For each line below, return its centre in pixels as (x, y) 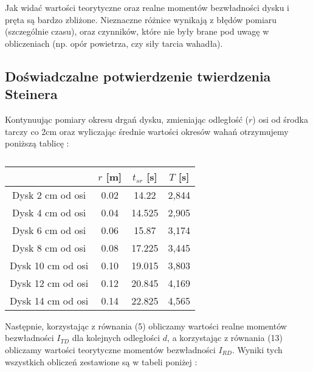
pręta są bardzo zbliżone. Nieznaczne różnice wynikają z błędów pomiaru (141, 19)
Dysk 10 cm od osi (49, 265)
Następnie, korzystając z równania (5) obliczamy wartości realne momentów (146, 325)
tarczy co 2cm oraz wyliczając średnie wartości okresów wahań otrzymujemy (147, 131)
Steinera (31, 94)
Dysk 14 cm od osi (49, 300)
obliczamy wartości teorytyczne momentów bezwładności (110, 349)
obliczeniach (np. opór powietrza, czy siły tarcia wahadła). (114, 43)
